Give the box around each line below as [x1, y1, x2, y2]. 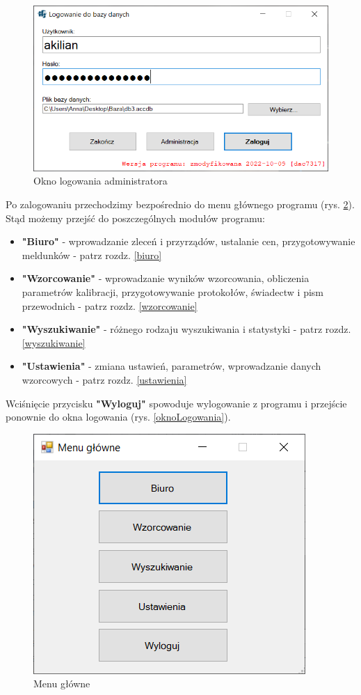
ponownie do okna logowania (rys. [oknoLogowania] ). [6, 409, 231, 424]
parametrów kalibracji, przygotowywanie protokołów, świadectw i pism [22, 284, 324, 299]
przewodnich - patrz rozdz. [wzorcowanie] [22, 298, 198, 313]
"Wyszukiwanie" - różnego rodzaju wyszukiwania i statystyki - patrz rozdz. [22, 322, 351, 336]
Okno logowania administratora [33, 173, 168, 188]
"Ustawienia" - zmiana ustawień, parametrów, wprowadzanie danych [22, 359, 321, 373]
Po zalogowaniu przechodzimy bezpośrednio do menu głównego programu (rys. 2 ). [6, 197, 355, 211]
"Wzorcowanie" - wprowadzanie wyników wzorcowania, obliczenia [22, 271, 310, 286]
